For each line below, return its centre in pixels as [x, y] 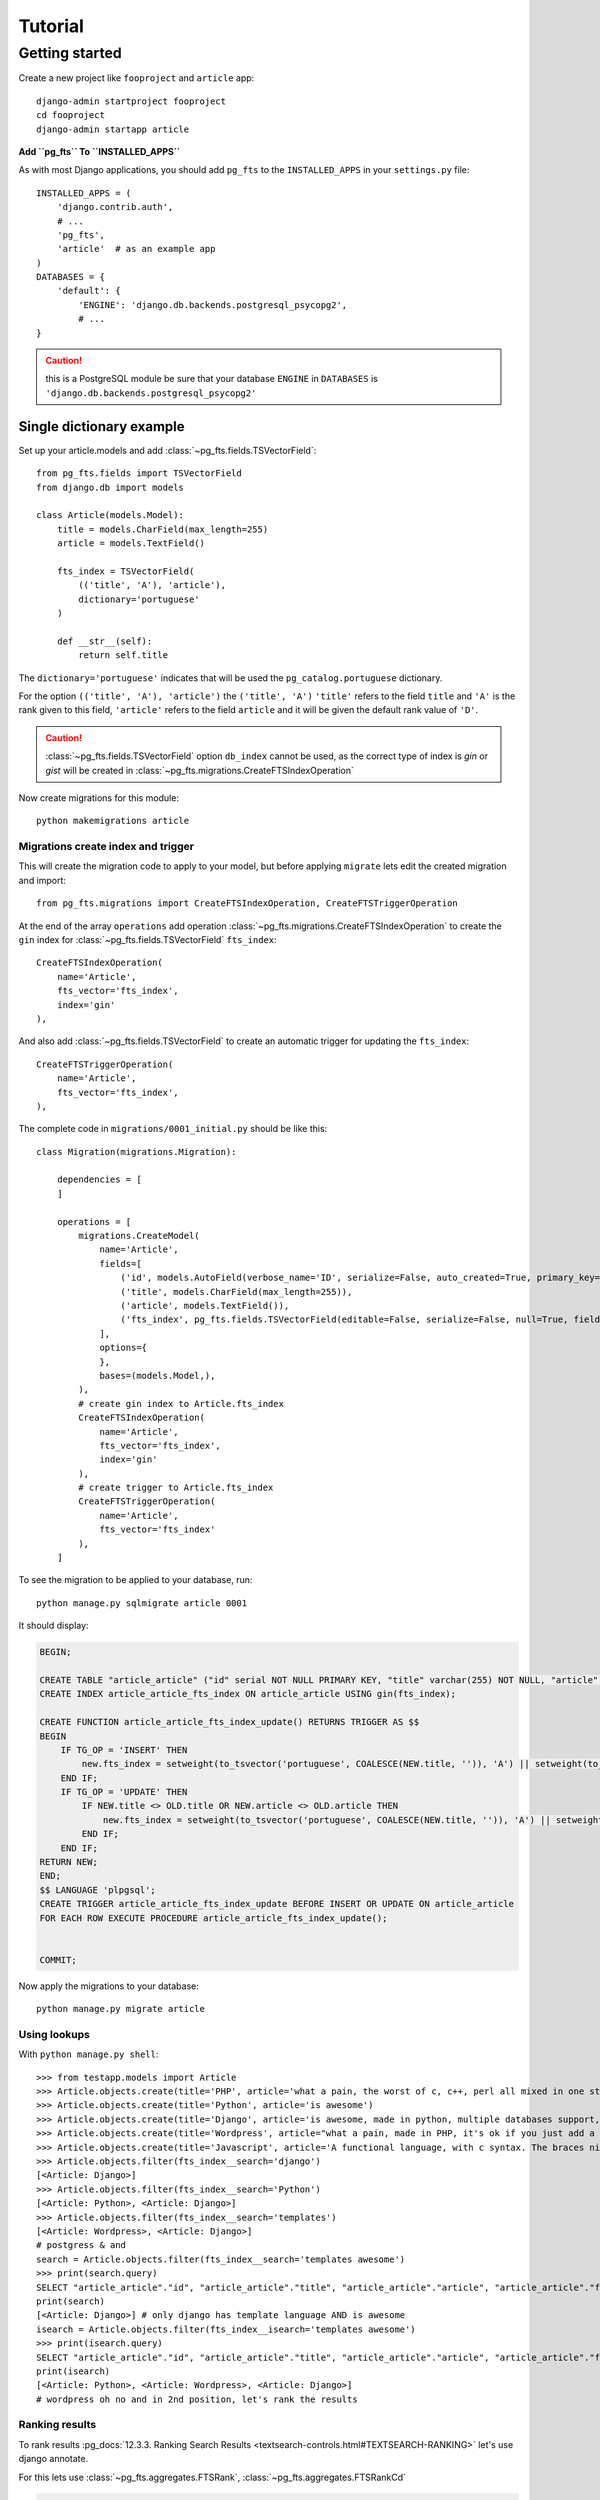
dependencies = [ [99, 1179]
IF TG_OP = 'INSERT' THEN [124, 1749]
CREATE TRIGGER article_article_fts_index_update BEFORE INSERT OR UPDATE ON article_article [277, 1904]
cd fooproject [70, 115]
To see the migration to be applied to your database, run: [135, 1580]
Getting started [70, 53]
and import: [42, 880]
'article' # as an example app [136, 249]
